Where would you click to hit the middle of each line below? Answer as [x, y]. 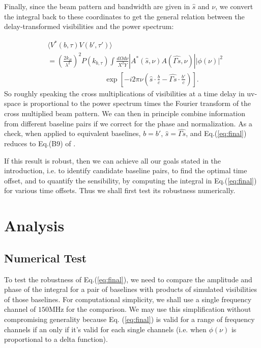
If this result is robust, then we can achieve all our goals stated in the [112, 160]
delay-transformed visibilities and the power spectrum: [89, 26]
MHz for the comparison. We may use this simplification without [150, 309]
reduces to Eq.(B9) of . [40, 143]
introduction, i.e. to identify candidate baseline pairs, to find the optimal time [126, 170]
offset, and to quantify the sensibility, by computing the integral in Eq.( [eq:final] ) [130, 180]
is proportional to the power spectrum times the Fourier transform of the [137, 103]
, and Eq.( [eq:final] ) [216, 133]
